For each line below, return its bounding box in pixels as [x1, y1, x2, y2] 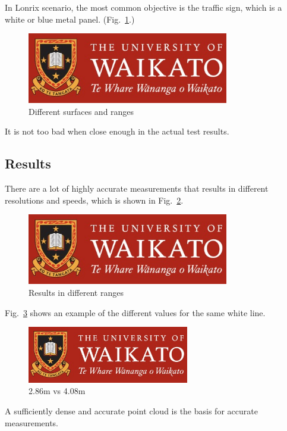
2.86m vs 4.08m [29, 385, 86, 397]
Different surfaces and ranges [29, 105, 134, 117]
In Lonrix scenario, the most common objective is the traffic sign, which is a [5, 1, 282, 13]
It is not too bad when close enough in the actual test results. [5, 125, 229, 138]
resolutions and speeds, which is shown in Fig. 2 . [5, 193, 184, 206]
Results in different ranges [29, 286, 124, 299]
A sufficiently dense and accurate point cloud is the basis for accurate [5, 405, 258, 417]
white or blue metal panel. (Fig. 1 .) [5, 13, 135, 25]
